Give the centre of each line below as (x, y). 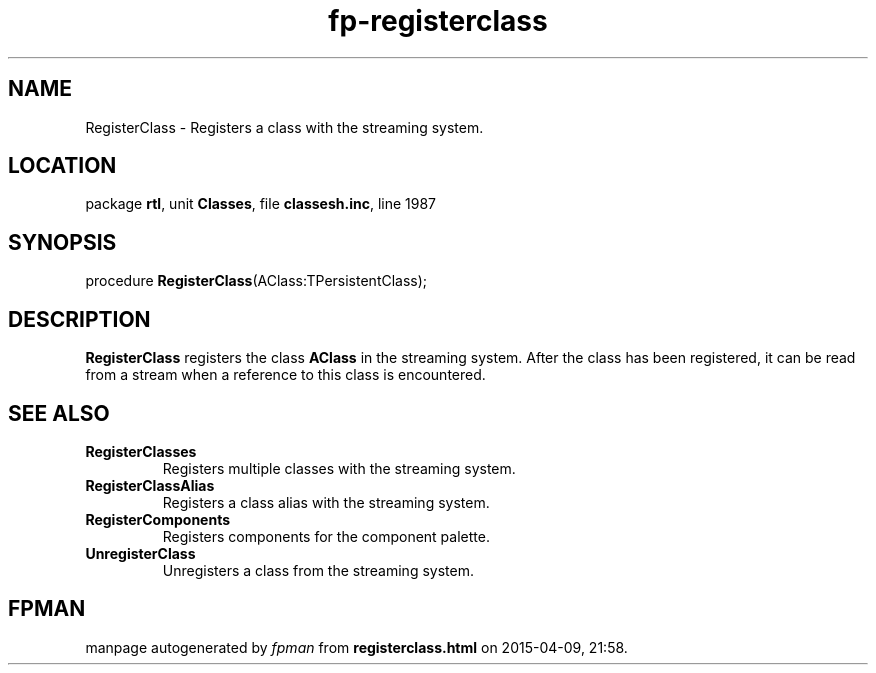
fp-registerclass (438, 21)
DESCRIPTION (79, 319)
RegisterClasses (141, 451)
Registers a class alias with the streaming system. (326, 502)
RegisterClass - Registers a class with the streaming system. (284, 127)
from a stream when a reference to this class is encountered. (285, 375)
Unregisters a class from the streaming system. (318, 570)
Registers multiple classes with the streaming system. (339, 468)
